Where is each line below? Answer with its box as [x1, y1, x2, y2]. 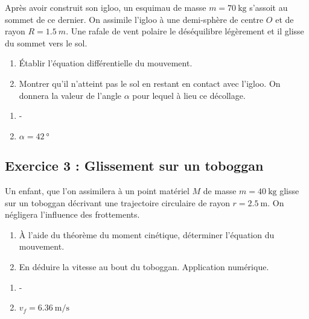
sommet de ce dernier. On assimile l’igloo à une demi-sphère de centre [5, 13, 264, 25]
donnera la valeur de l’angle [19, 89, 122, 101]
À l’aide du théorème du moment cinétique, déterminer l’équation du [19, 228, 275, 241]
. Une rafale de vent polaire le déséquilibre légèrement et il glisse [66, 25, 304, 37]
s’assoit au [249, 1, 288, 13]
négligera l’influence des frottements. [5, 208, 140, 221]
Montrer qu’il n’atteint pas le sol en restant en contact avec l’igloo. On [19, 77, 281, 89]
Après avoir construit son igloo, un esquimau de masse [5, 1, 206, 13]
